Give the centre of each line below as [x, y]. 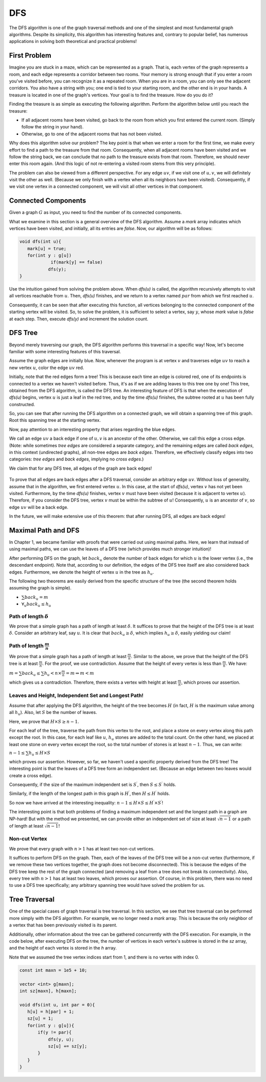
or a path [241, 819]
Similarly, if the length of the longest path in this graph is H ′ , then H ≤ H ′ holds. [89, 793]
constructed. [22, 404]
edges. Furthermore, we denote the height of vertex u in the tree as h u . [82, 572]
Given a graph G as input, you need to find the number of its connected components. [96, 212]
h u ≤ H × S [40, 753]
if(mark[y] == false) [77, 262]
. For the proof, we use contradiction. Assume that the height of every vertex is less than [132, 664]
